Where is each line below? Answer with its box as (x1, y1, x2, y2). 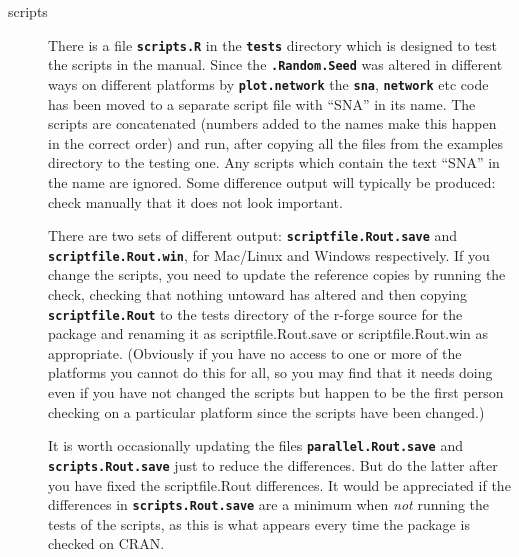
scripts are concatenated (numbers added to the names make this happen (48, 113, 497, 134)
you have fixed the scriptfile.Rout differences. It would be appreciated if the (48, 474, 511, 495)
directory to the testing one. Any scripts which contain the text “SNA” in (48, 152, 500, 173)
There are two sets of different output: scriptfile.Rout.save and (48, 225, 458, 246)
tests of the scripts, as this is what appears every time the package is (48, 513, 470, 534)
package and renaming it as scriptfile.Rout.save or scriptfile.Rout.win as (48, 323, 488, 344)
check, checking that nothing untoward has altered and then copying (48, 284, 468, 305)
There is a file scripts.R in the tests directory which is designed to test (48, 34, 498, 55)
